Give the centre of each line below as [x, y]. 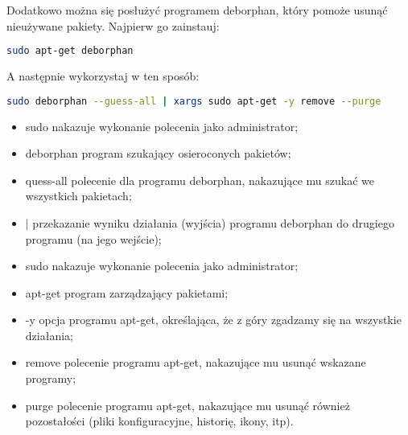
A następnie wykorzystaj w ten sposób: [103, 76]
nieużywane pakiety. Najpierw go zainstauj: [113, 25]
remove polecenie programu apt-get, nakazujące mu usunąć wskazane [196, 362]
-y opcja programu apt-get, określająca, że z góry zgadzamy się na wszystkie [213, 320]
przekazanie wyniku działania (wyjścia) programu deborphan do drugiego [213, 222]
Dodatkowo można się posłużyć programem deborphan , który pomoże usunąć [197, 10]
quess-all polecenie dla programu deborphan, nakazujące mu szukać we [200, 180]
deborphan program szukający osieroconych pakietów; [158, 153]
